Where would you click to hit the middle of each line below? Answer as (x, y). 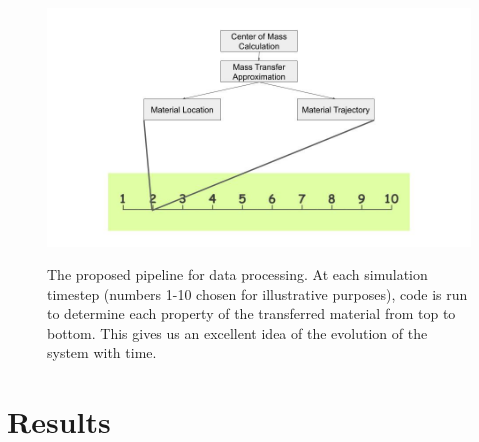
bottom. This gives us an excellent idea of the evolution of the (237, 332)
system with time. (102, 352)
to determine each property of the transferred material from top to (251, 313)
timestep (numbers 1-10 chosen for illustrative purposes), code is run (257, 293)
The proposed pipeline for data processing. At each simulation (237, 274)
